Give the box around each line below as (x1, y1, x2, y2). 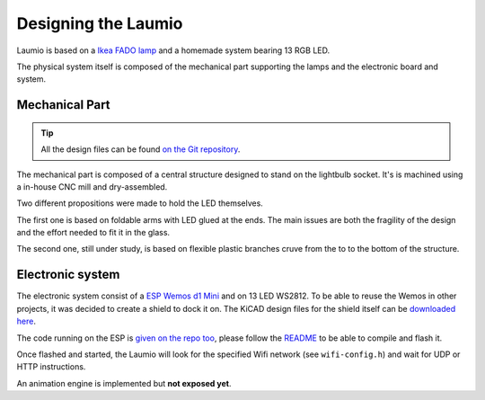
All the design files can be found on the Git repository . (40, 144, 241, 155)
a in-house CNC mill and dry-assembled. (16, 181, 168, 192)
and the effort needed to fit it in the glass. (16, 227, 171, 238)
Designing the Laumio (16, 13, 183, 33)
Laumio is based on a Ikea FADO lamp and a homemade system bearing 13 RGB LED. (16, 45, 331, 56)
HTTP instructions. (16, 361, 86, 372)
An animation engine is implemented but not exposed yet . (16, 378, 232, 388)
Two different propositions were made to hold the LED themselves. (16, 198, 264, 209)
